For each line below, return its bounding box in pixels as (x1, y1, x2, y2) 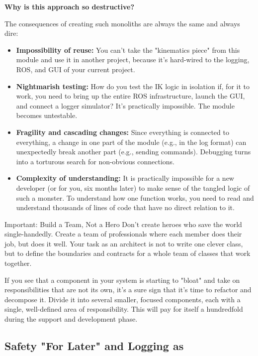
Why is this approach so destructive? (4, 1, 135, 11)
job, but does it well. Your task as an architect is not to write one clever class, (4, 238, 243, 248)
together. (4, 258, 32, 268)
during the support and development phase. (4, 314, 138, 324)
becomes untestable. (16, 110, 78, 120)
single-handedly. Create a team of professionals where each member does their (4, 229, 242, 239)
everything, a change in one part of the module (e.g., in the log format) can (16, 136, 247, 147)
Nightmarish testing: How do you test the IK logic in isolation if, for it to (16, 81, 250, 91)
